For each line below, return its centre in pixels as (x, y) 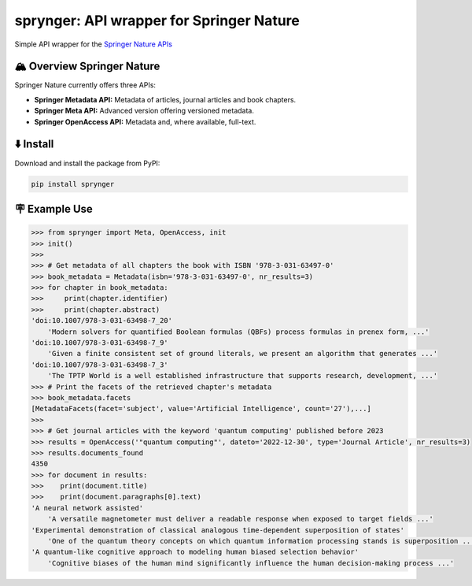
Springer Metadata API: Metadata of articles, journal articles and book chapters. (165, 99)
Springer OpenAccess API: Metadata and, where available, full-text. (145, 121)
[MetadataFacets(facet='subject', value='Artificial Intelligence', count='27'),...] (201, 409)
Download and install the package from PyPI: (87, 163)
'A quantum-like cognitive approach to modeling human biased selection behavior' (195, 552)
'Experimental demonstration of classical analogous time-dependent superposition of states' (218, 530)
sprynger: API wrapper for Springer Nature (157, 20)
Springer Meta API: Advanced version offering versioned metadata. (144, 111)
